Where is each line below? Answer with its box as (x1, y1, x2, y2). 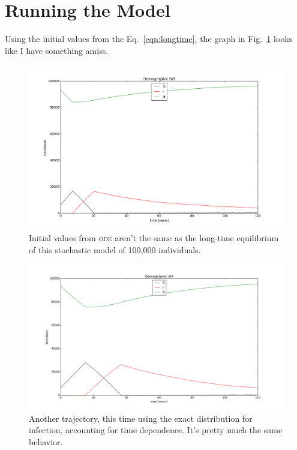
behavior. (29, 435, 63, 448)
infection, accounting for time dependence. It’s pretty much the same (29, 424, 283, 436)
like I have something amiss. (5, 44, 109, 56)
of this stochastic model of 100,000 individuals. (29, 243, 201, 256)
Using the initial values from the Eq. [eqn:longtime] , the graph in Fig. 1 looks (5, 32, 293, 45)
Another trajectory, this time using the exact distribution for (29, 412, 253, 424)
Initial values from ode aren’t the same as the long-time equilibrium (29, 232, 279, 244)
